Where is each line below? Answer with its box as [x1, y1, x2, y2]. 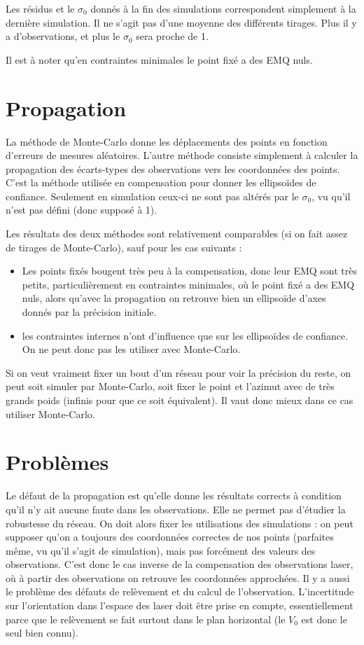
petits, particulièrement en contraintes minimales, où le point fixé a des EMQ [22, 277, 355, 291]
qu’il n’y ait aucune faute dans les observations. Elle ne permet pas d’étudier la [6, 501, 346, 516]
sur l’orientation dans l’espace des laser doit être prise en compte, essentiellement [6, 598, 353, 613]
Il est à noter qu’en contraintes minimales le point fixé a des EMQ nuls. [6, 52, 313, 67]
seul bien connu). [6, 625, 78, 640]
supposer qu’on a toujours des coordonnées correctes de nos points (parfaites [6, 529, 334, 544]
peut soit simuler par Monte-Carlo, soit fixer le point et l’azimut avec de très [6, 379, 335, 394]
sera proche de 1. [136, 29, 209, 43]
